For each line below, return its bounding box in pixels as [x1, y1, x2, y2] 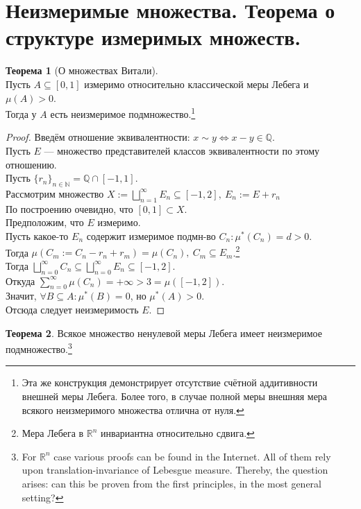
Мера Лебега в [22, 426, 84, 440]
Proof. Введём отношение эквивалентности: [6, 130, 190, 144]
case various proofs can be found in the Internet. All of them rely [53, 449, 331, 463]
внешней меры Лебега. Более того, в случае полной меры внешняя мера [22, 388, 328, 403]
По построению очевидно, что [6, 201, 133, 216]
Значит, [6, 288, 37, 303]
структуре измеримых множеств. [6, 23, 301, 51]
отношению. [6, 157, 57, 171]
